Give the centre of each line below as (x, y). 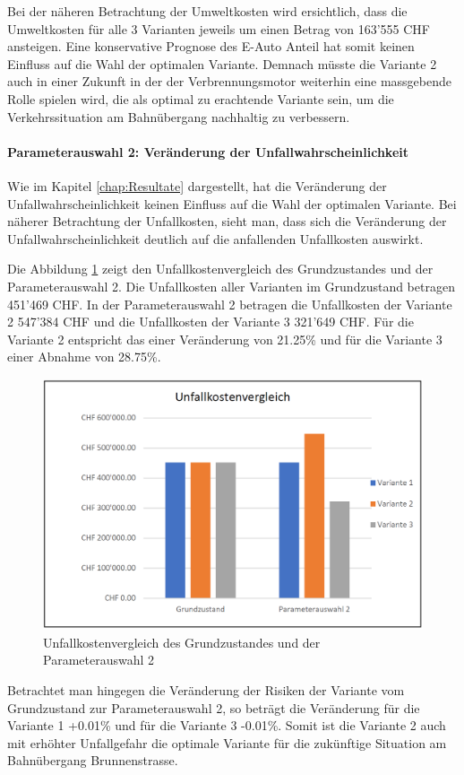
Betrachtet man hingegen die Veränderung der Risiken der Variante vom (206, 689)
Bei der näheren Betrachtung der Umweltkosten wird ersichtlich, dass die (207, 11)
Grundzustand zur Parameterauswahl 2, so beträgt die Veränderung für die (214, 707)
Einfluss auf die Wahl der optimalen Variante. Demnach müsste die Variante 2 (222, 63)
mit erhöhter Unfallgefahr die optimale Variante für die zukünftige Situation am (227, 742)
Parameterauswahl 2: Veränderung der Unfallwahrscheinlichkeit (208, 151)
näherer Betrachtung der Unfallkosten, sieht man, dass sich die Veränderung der (227, 221)
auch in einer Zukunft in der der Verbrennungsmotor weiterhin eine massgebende (229, 81)
